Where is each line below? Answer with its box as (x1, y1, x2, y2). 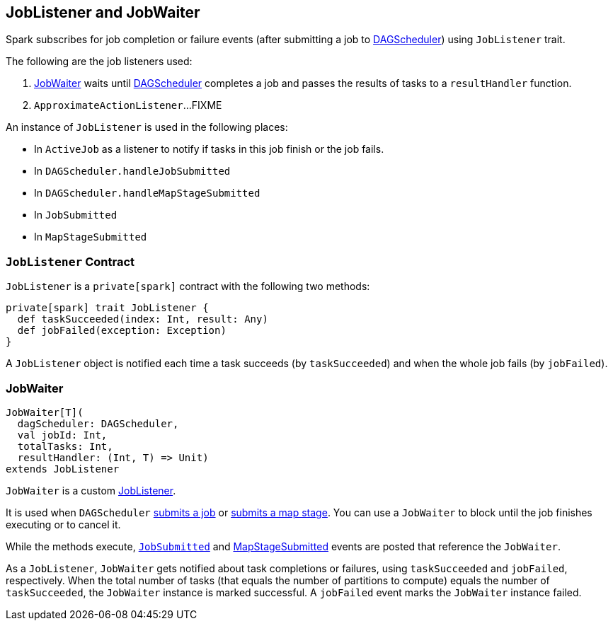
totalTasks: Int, (17, 440, 113, 452)
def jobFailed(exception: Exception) (17, 325, 227, 337)
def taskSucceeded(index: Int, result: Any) (17, 313, 268, 325)
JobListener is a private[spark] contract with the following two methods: (6, 280, 370, 293)
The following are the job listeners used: (6, 55, 193, 68)
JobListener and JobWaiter (6, 4, 200, 21)
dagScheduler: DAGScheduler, (17, 417, 179, 429)
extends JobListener (6, 463, 120, 475)
